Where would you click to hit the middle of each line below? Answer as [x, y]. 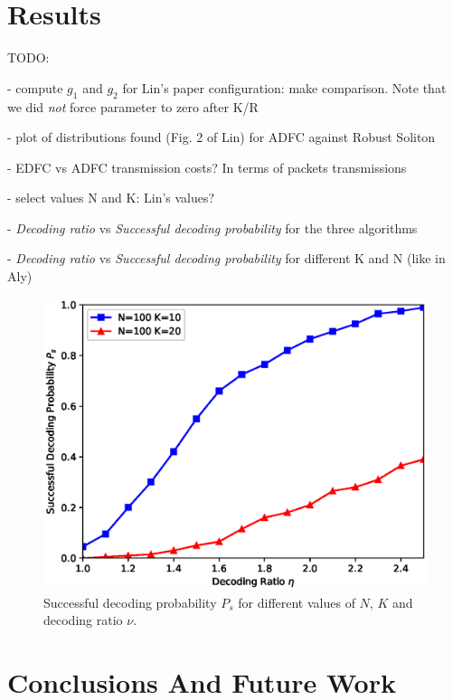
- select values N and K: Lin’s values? [111, 198]
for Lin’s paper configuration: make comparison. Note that [284, 87]
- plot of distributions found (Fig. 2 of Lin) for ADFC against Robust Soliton [222, 137]
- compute [35, 87]
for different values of [297, 602]
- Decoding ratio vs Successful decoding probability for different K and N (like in [226, 258]
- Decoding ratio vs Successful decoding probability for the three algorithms [212, 227]
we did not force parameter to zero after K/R [133, 106]
